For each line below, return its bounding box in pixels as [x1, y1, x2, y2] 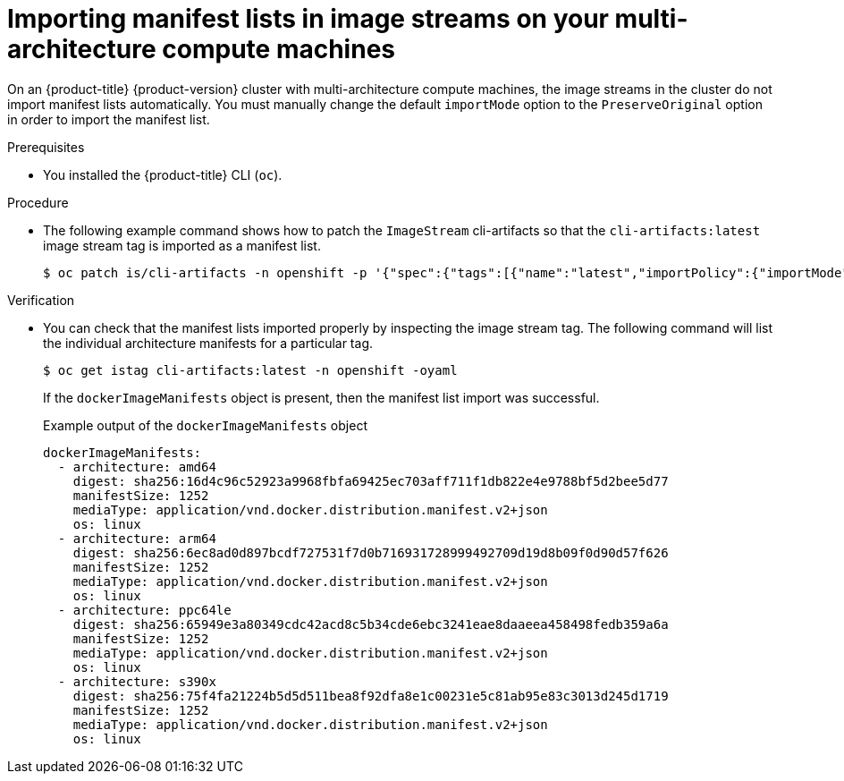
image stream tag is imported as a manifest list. [43, 237, 321, 253]
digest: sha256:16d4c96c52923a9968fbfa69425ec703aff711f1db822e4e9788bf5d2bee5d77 [72, 473, 669, 488]
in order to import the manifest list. [7, 111, 210, 127]
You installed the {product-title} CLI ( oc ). [43, 166, 283, 183]
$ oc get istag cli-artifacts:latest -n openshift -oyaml [43, 362, 458, 378]
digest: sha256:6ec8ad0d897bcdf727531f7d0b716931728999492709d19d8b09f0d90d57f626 [72, 545, 669, 560]
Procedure [7, 194, 69, 210]
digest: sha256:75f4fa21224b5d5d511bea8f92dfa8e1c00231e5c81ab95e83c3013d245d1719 [72, 688, 669, 703]
